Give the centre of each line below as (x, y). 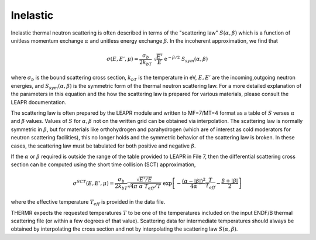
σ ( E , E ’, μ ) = (122, 59)
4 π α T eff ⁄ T (145, 187)
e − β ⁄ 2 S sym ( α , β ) (186, 59)
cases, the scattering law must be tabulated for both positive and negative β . (103, 146)
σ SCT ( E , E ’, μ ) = (93, 183)
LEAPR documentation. (39, 102)
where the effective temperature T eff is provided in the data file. (88, 203)
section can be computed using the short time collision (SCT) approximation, (103, 164)
